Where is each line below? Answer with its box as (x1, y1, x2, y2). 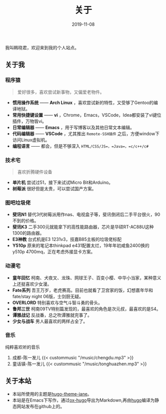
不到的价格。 (12, 218, 39, 224)
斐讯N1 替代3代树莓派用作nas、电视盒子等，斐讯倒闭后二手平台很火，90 (12, 212, 161, 218)
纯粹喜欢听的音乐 (5, 344, 40, 350)
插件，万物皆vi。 (12, 118, 47, 124)
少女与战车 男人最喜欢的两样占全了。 (12, 318, 88, 324)
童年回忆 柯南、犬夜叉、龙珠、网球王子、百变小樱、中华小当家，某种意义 (12, 274, 162, 281)
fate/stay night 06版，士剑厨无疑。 (12, 293, 84, 299)
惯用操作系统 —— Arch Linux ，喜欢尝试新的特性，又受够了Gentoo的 (12, 99, 154, 105)
